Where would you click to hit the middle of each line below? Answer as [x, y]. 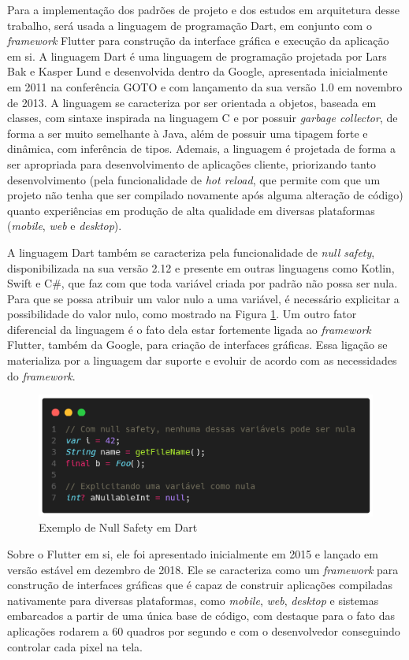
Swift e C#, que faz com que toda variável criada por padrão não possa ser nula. [203, 283]
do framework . [41, 375]
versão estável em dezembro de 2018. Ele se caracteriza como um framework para [203, 569]
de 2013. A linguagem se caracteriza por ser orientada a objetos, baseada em [192, 102]
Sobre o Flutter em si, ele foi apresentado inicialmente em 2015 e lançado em [193, 554]
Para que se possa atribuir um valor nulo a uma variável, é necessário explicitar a [203, 298]
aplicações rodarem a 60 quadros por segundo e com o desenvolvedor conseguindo [204, 631]
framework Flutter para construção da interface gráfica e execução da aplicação [198, 41]
